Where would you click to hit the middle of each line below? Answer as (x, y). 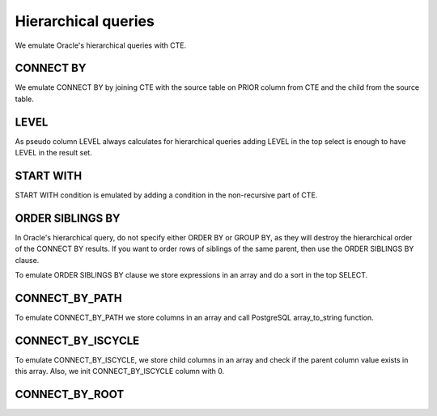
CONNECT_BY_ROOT (70, 395)
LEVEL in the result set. (53, 153)
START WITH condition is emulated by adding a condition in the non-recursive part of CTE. (166, 195)
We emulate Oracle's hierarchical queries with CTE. (101, 45)
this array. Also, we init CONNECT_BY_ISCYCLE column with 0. (120, 371)
